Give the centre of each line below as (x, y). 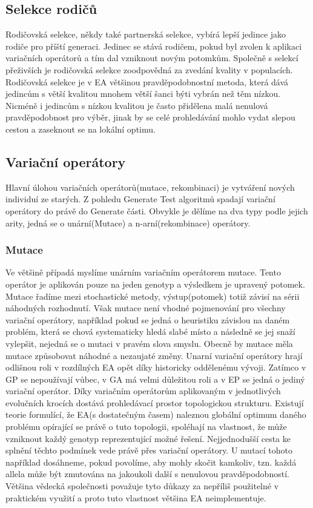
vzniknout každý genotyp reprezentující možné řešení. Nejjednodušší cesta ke (148, 438)
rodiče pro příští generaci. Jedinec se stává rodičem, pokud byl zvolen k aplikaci (154, 46)
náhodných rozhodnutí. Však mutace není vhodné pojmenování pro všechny (146, 308)
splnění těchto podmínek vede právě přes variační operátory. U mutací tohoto (149, 450)
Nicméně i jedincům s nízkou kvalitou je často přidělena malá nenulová (137, 105)
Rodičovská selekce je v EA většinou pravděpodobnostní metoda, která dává (147, 81)
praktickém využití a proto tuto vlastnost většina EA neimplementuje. (136, 497)
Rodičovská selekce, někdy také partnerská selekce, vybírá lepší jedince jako (146, 34)
